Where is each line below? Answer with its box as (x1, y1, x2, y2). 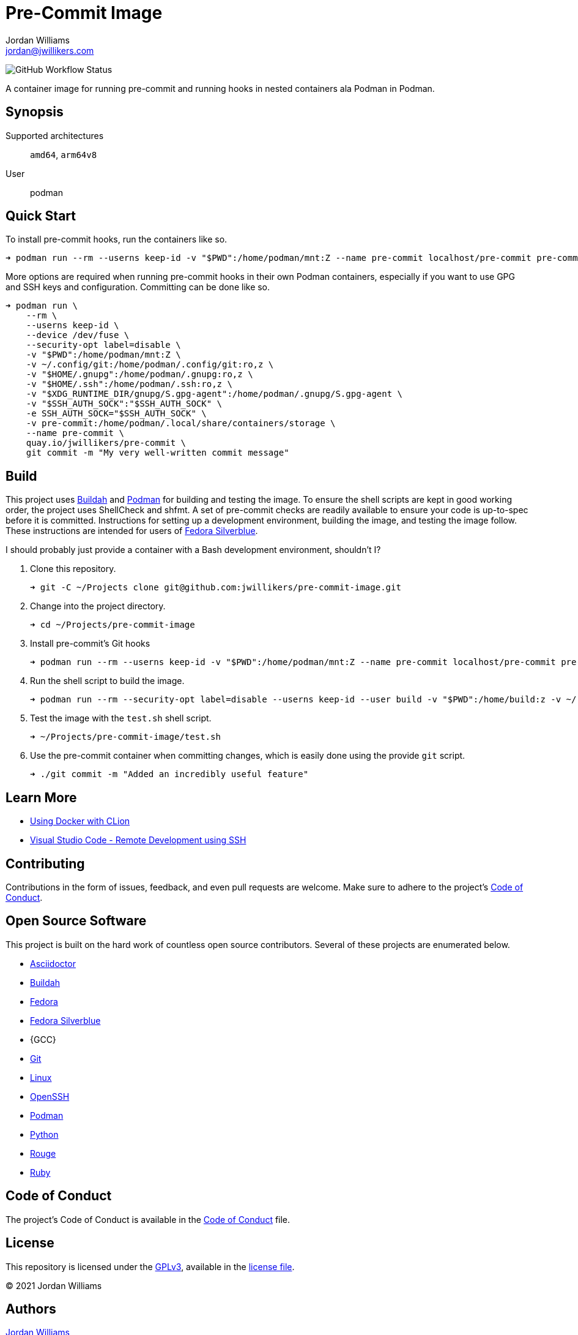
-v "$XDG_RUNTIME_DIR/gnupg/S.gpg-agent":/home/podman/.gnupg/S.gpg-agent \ (26, 389, 403, 399)
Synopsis (6, 104, 64, 120)
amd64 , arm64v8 (30, 149, 97, 160)
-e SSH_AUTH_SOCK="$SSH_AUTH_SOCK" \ (26, 408, 207, 419)
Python (30, 1129, 59, 1140)
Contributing (6, 856, 85, 871)
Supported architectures (6, 130, 104, 141)
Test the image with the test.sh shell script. (30, 713, 212, 724)
